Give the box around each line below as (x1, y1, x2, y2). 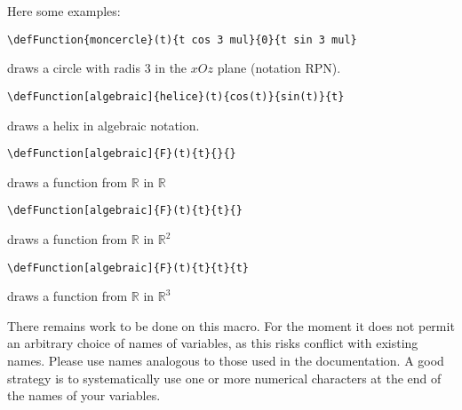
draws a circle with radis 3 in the (7, 59, 187, 77)
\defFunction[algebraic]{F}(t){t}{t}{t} (7, 261, 250, 274)
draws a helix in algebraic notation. (7, 115, 200, 134)
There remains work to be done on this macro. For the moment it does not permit (7, 316, 455, 335)
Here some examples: (7, 2, 121, 20)
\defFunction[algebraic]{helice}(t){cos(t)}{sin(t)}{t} (7, 90, 345, 103)
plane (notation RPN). (217, 59, 341, 77)
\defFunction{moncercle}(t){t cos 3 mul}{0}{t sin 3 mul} (7, 33, 357, 46)
